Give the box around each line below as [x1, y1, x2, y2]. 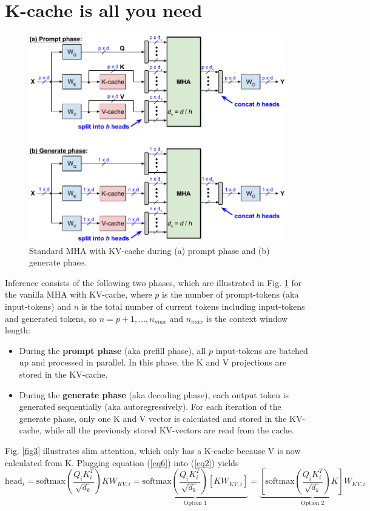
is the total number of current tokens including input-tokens [81, 300, 305, 312]
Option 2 [301, 500, 325, 507]
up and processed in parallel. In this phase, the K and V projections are [19, 356, 287, 369]
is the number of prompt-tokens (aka [162, 288, 299, 301]
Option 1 [183, 500, 207, 507]
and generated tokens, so [5, 312, 97, 324]
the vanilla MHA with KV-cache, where [5, 288, 152, 301]
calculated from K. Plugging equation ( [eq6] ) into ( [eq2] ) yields [5, 456, 239, 469]
